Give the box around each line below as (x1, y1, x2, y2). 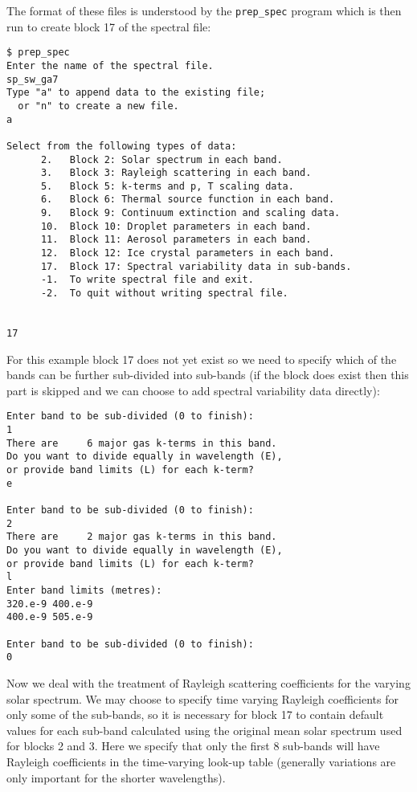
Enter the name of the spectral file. (6, 59, 214, 71)
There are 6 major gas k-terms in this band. (6, 437, 277, 449)
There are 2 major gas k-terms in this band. (6, 531, 277, 543)
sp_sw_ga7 (6, 73, 59, 85)
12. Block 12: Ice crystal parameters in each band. (40, 247, 335, 259)
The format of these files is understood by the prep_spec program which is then (6, 2, 402, 18)
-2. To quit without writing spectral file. (40, 288, 288, 300)
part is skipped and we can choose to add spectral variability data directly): (6, 382, 380, 398)
